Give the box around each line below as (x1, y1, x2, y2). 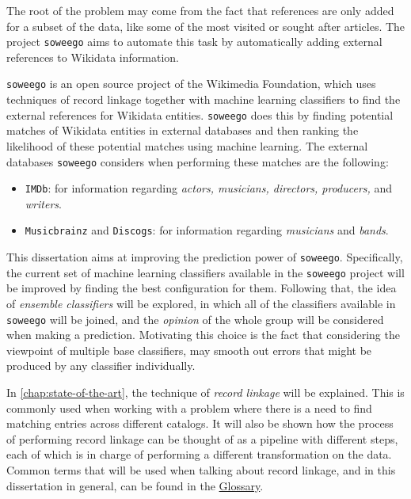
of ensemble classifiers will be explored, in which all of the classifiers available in (6, 295, 396, 311)
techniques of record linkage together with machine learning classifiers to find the (6, 91, 401, 108)
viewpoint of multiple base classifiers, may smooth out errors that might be (6, 341, 372, 358)
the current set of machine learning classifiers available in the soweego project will (6, 264, 405, 280)
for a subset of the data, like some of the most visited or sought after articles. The (6, 17, 405, 34)
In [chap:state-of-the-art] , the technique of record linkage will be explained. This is (6, 384, 405, 401)
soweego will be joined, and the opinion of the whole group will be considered (6, 310, 384, 327)
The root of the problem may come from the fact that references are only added (6, 2, 394, 18)
